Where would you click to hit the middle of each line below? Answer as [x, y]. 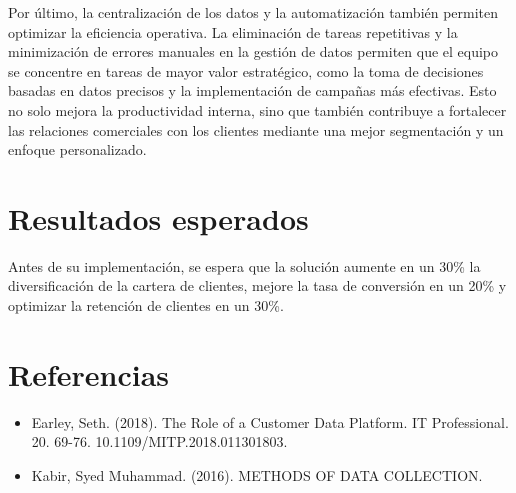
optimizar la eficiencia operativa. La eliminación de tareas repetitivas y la [233, 31]
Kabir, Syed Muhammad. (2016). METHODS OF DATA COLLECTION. [257, 474]
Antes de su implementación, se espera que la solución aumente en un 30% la [244, 265]
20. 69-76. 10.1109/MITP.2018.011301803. [159, 441]
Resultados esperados [158, 217]
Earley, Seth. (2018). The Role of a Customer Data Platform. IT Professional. [270, 421]
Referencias [89, 373]
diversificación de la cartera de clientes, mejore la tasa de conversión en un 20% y [257, 285]
